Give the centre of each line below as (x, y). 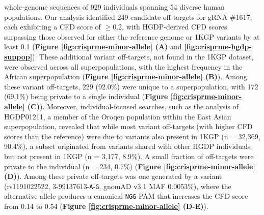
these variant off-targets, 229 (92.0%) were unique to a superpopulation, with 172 (131, 86)
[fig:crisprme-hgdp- (218, 47)
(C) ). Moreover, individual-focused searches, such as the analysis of (133, 106)
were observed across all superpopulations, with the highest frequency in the (123, 66)
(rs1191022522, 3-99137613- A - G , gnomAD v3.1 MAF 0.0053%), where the (118, 186)
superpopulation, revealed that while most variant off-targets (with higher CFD (128, 126)
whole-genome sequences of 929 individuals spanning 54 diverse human (114, 7)
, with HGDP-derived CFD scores (175, 27)
